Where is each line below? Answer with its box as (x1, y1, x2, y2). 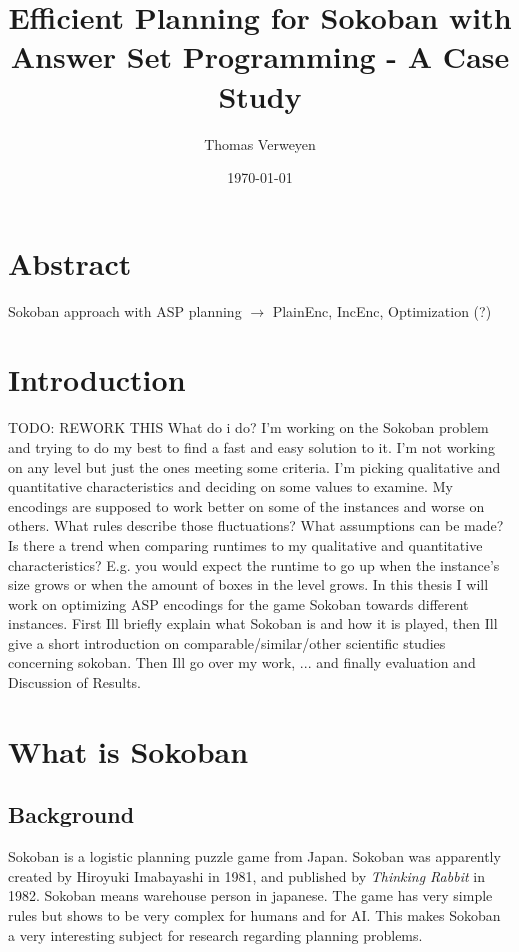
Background (8, 799, 135, 830)
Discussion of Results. (8, 672, 141, 693)
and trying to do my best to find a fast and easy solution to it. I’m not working (8, 436, 495, 457)
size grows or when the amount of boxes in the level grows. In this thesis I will (8, 574, 489, 595)
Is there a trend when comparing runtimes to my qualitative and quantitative (8, 534, 483, 555)
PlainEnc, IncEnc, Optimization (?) (272, 300, 492, 321)
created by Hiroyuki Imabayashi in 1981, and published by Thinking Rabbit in (8, 865, 485, 886)
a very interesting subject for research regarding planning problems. (8, 924, 423, 945)
